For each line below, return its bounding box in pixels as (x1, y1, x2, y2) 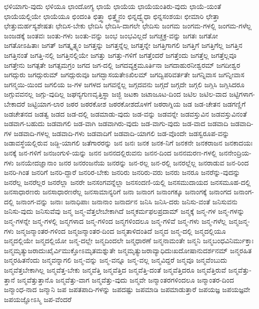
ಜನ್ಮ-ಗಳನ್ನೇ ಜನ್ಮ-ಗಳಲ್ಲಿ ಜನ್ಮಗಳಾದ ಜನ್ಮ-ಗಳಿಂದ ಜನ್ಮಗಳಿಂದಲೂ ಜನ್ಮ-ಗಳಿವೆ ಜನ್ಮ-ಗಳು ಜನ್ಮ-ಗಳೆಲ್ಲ (4, 216, 227, 226)
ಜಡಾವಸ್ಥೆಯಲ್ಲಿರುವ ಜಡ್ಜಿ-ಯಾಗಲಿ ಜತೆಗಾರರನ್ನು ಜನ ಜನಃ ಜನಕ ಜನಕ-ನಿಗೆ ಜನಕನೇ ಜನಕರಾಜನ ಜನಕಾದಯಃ (4, 138, 253, 148)
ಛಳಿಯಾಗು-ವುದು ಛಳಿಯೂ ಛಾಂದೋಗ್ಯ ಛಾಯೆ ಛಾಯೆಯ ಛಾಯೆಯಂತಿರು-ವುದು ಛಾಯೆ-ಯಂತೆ (4, 1, 221, 11)
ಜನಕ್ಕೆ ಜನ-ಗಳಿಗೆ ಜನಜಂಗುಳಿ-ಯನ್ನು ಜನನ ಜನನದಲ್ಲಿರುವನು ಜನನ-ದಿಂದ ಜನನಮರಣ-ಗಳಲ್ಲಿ (4, 147, 217, 157)
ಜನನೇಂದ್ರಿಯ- (219, 147, 252, 157)
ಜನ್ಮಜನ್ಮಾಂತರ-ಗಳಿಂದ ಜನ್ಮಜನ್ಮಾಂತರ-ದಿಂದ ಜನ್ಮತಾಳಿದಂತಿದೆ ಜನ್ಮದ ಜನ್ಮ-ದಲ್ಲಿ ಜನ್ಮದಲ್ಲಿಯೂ (16, 225, 226, 236)
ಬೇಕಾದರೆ (4, 98, 25, 109)
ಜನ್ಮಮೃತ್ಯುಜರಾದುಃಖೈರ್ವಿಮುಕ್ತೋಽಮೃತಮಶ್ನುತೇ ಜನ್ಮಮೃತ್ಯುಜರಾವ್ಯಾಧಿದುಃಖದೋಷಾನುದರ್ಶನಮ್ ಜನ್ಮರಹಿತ (4, 245, 252, 255)
